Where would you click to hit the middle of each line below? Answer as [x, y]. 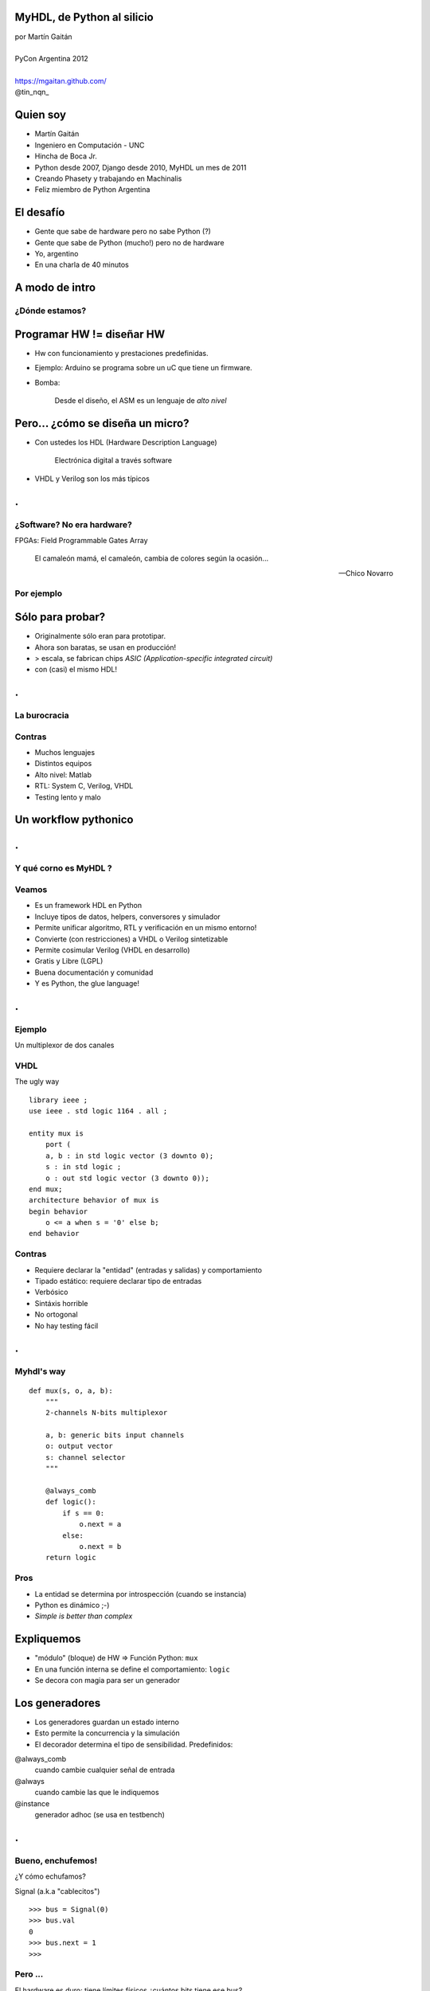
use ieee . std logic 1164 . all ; [98, 1111]
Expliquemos [48, 1639]
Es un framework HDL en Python [88, 906]
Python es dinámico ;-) [72, 1605]
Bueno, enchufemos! [56, 1860]
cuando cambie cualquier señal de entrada [105, 1770]
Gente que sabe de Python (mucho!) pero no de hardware [129, 242]
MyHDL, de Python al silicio [84, 17]
